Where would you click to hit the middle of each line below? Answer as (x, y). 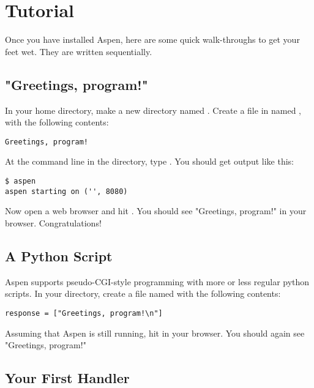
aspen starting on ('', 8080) (66, 191)
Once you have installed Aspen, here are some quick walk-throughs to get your (152, 39)
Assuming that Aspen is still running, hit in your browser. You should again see (155, 333)
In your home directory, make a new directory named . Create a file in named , (153, 110)
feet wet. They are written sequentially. (79, 51)
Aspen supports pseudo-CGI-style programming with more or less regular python (157, 281)
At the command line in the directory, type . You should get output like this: (149, 161)
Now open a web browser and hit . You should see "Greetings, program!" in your (156, 211)
